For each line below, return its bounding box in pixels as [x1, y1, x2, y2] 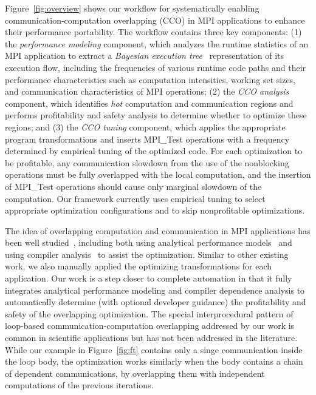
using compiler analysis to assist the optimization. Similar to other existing [5, 248, 289, 260]
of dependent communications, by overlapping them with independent [5, 366, 265, 379]
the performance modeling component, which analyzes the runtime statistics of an [5, 37, 309, 50]
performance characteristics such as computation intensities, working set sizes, [5, 73, 296, 86]
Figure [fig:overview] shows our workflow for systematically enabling [5, 2, 259, 14]
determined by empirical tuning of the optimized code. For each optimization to [5, 144, 303, 157]
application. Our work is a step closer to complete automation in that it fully [5, 272, 292, 285]
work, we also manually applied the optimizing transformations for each [5, 260, 272, 272]
